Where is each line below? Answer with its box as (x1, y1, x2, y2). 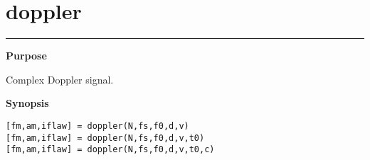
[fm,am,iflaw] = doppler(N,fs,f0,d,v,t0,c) (6, 144, 215, 155)
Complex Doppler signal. (6, 72, 114, 86)
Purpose (6, 48, 47, 63)
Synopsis (6, 96, 49, 110)
